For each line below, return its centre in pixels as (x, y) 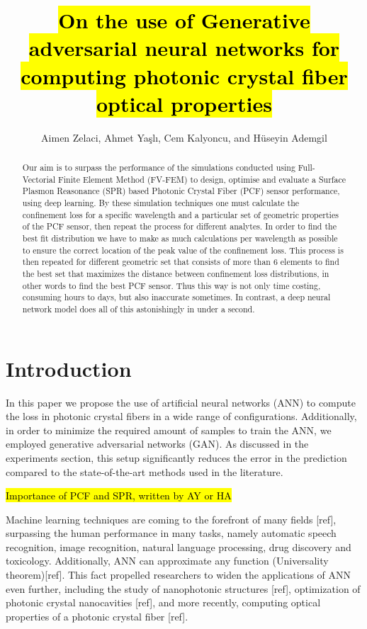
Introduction (69, 368)
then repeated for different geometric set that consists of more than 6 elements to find (181, 262)
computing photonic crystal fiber (184, 75)
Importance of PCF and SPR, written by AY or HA (119, 495)
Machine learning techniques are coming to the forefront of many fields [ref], (171, 519)
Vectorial (39, 179)
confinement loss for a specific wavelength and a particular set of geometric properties (180, 214)
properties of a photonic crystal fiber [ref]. (97, 616)
